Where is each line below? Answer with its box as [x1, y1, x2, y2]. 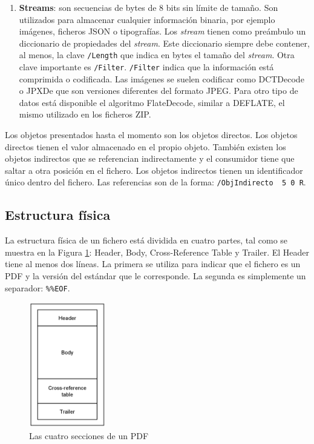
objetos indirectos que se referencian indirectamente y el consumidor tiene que [5, 152, 295, 165]
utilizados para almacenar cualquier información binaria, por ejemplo [19, 13, 275, 25]
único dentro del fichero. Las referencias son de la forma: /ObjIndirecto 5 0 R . [5, 176, 306, 188]
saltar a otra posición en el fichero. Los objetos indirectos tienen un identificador [5, 164, 303, 176]
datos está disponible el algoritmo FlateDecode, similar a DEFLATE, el [19, 96, 285, 108]
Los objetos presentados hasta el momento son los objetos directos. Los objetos [5, 128, 298, 141]
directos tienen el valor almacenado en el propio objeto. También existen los [5, 140, 286, 153]
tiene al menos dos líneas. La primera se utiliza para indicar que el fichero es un [5, 257, 301, 270]
